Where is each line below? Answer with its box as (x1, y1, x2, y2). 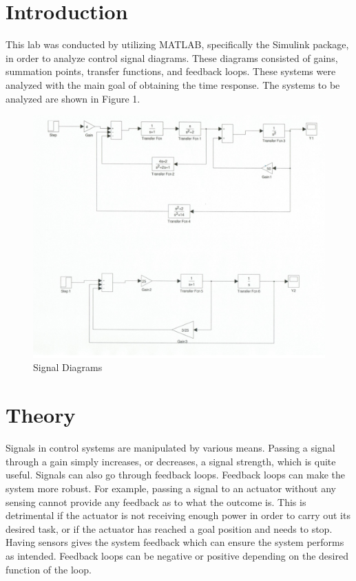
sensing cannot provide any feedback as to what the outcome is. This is (6, 494, 306, 509)
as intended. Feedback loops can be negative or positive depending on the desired (6, 548, 348, 562)
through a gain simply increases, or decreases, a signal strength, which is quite (6, 454, 336, 468)
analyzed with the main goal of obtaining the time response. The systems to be (6, 77, 340, 92)
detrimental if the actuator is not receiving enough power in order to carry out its (6, 508, 350, 522)
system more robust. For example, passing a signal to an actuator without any (6, 480, 336, 495)
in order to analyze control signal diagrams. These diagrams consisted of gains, (6, 50, 338, 65)
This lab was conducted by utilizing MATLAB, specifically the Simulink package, (6, 37, 349, 52)
